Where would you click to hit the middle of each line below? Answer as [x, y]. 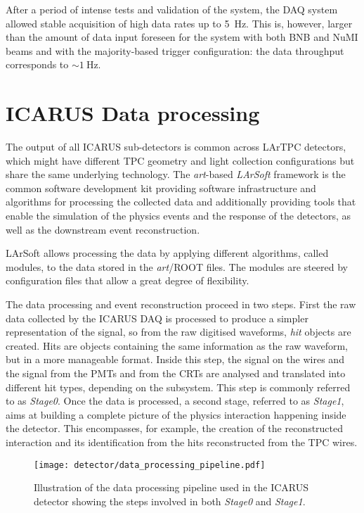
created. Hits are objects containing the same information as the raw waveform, [177, 345]
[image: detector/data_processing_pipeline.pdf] [150, 465]
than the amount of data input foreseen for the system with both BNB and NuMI [182, 37]
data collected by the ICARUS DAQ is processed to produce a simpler [157, 318]
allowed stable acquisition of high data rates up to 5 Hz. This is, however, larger [179, 23]
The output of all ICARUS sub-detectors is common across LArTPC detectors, [176, 147]
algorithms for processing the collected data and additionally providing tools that [181, 202]
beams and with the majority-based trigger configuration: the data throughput [175, 50]
